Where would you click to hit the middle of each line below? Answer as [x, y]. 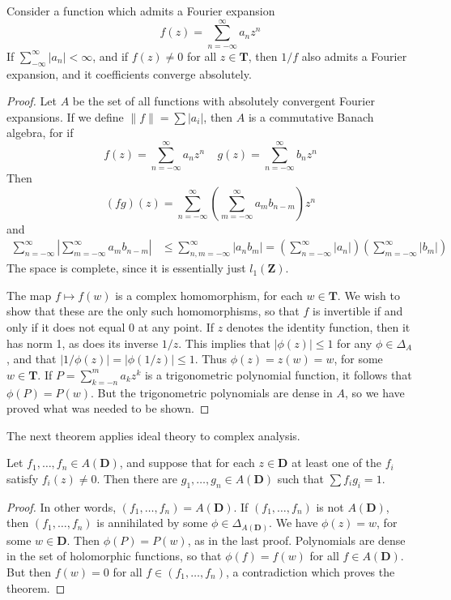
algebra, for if [40, 133]
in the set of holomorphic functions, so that [114, 556]
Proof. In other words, [62, 506]
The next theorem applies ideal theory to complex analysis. [153, 435]
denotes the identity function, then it [318, 326]
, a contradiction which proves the [311, 571]
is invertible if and [357, 311]
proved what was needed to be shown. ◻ [108, 408]
